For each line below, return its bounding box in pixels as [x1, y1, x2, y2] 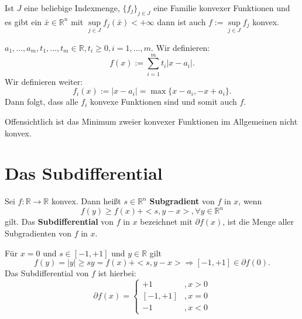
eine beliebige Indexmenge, [24, 2, 120, 13]
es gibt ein [5, 15, 42, 28]
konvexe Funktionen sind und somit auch [90, 95, 237, 108]
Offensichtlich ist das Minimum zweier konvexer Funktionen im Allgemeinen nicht [5, 115, 298, 127]
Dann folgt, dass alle [5, 95, 78, 108]
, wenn [238, 195, 262, 207]
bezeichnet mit [140, 215, 193, 228]
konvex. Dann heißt [51, 195, 121, 207]
